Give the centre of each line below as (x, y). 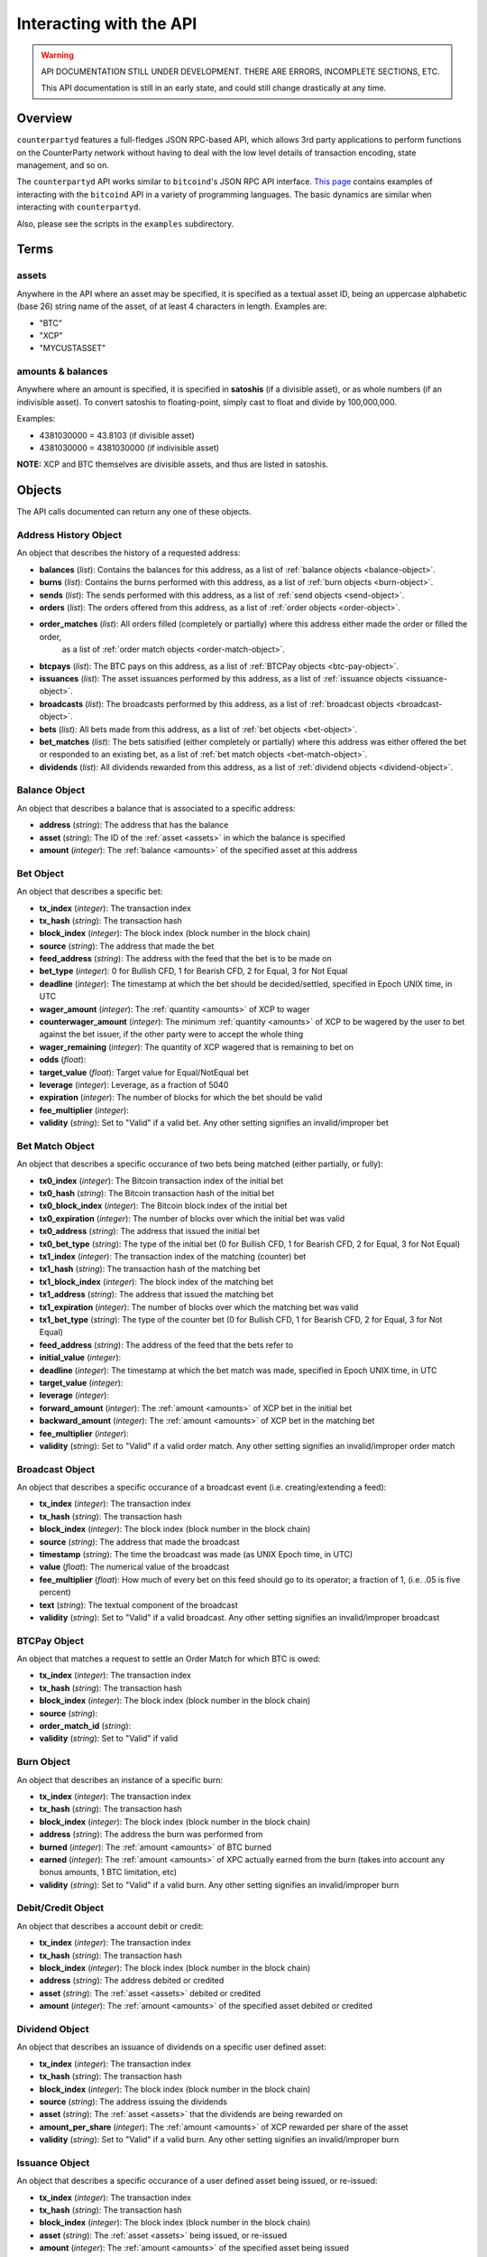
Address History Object (69, 535)
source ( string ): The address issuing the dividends (133, 2101)
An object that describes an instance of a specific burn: (120, 1779)
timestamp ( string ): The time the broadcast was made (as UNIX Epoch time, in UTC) (196, 1554)
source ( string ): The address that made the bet (127, 946)
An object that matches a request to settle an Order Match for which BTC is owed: (168, 1659)
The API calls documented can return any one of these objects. (134, 512)
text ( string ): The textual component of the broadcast (138, 1605)
